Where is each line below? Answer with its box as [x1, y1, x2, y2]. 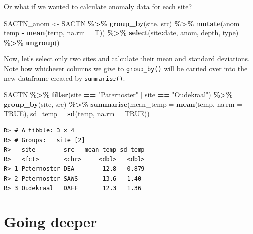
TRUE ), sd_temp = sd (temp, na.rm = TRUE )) [4, 108, 150, 119]
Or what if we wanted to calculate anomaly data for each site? [4, 1, 192, 11]
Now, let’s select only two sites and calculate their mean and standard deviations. [4, 53, 250, 64]
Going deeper [4, 211, 97, 232]
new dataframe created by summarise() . [4, 73, 125, 83]
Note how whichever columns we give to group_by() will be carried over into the [4, 63, 248, 73]
